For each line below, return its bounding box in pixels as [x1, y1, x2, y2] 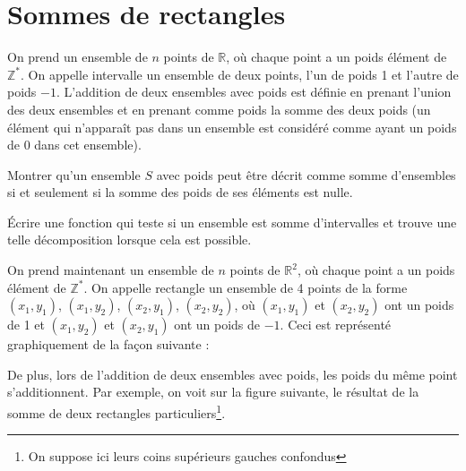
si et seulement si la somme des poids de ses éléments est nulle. [7, 183, 353, 201]
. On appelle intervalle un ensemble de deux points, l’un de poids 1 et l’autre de [21, 64, 459, 83]
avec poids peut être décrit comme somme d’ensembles [156, 165, 456, 184]
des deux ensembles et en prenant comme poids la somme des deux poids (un [7, 99, 431, 118]
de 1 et [7, 315, 45, 334]
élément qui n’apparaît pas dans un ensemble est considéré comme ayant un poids [7, 117, 457, 136]
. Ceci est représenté [280, 315, 392, 334]
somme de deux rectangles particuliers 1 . [7, 401, 226, 422]
